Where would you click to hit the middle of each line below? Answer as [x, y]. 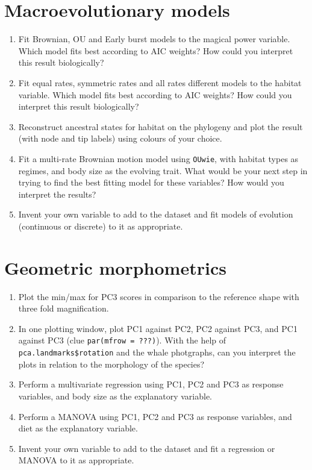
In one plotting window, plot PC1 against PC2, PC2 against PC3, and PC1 [158, 328]
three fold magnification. [64, 308]
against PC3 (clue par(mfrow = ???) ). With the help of [122, 340]
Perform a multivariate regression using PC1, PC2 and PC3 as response [151, 384]
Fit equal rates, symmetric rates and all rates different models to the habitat [160, 82]
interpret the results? [57, 194]
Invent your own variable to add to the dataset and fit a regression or [147, 448]
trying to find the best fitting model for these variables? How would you [151, 182]
